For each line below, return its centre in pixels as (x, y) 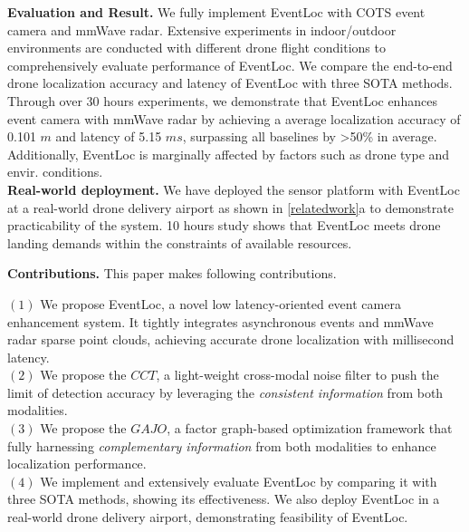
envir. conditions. (55, 172)
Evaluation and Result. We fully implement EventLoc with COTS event (216, 12)
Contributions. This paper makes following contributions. (172, 273)
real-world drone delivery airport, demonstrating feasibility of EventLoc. (208, 517)
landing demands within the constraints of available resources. (180, 242)
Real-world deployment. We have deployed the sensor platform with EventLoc (234, 189)
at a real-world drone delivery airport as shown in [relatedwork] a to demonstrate (230, 207)
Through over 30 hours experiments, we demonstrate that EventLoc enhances (222, 100)
